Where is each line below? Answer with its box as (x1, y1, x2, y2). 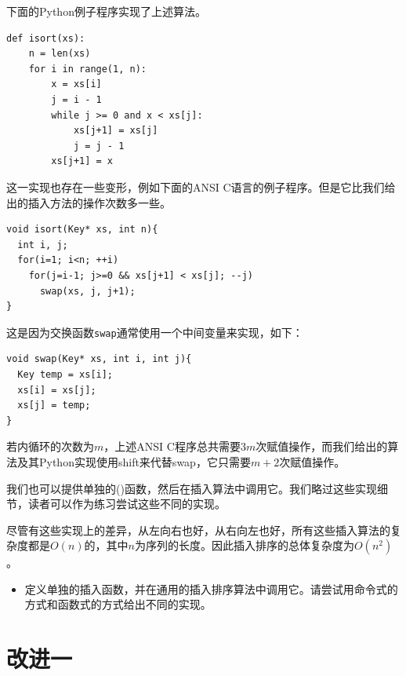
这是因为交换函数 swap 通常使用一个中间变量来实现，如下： (6, 323, 303, 340)
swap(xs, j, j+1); (39, 285, 136, 297)
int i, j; (17, 239, 68, 250)
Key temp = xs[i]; (17, 368, 114, 380)
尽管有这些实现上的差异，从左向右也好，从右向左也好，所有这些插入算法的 (6, 521, 390, 538)
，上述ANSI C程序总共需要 (103, 438, 241, 455)
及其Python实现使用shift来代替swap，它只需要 (16, 453, 251, 470)
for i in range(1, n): (28, 63, 147, 75)
